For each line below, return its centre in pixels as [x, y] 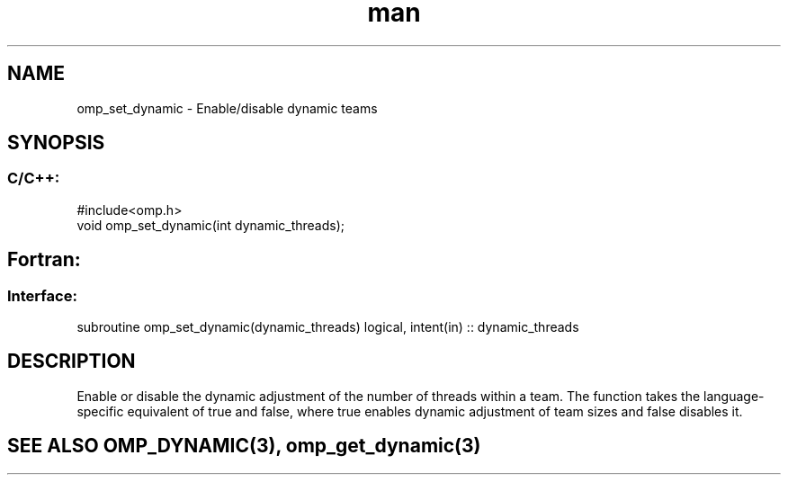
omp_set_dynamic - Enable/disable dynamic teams [227, 108]
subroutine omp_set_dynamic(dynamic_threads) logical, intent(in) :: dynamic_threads [328, 327]
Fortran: [44, 260]
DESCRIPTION [72, 361]
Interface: [42, 295]
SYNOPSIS [56, 143]
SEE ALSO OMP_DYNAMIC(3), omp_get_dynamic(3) [244, 446]
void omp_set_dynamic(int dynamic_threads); [211, 225]
